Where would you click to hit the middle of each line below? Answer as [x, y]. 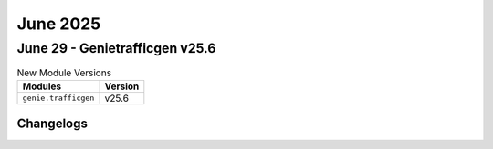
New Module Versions [64, 73]
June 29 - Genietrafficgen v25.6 [116, 48]
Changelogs [52, 124]
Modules [42, 86]
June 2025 [59, 24]
